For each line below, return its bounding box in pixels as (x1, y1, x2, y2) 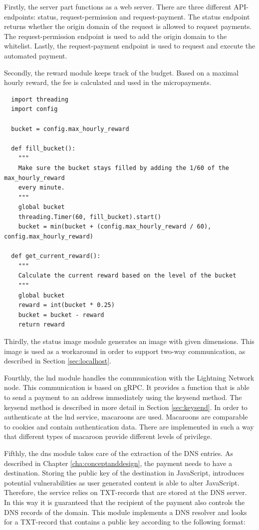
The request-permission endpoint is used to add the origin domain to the (4, 30, 227, 41)
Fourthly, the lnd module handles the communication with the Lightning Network (4, 372, 255, 382)
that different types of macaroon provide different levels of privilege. (4, 431, 212, 441)
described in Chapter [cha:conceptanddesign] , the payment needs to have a (4, 457, 232, 468)
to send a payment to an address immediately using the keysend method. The (4, 391, 242, 402)
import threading (11, 95, 68, 103)
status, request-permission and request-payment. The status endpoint (37, 11, 250, 21)
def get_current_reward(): (11, 252, 101, 260)
